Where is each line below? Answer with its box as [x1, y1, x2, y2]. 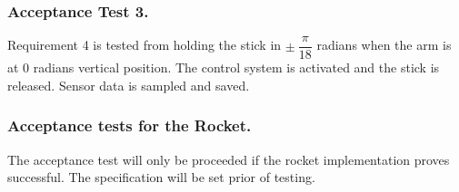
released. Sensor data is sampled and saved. [7, 75, 250, 94]
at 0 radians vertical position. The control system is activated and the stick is [7, 58, 440, 77]
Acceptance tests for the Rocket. [7, 114, 252, 137]
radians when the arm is [316, 35, 452, 54]
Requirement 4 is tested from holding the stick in [7, 35, 282, 54]
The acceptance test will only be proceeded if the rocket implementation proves [7, 149, 450, 168]
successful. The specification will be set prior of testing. [7, 168, 315, 187]
